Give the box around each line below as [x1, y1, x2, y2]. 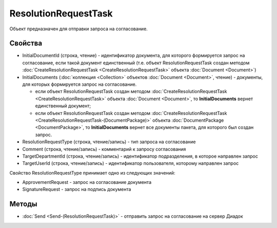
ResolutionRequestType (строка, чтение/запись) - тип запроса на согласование [22, 139, 196, 145]
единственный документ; [35, 103, 91, 109]
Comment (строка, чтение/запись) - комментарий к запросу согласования [22, 146, 186, 152]
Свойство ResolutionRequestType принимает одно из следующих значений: [9, 169, 175, 176]
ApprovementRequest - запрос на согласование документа [22, 179, 151, 185]
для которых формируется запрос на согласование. [22, 81, 137, 87]
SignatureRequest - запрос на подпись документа [22, 186, 131, 193]
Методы [9, 200, 37, 208]
